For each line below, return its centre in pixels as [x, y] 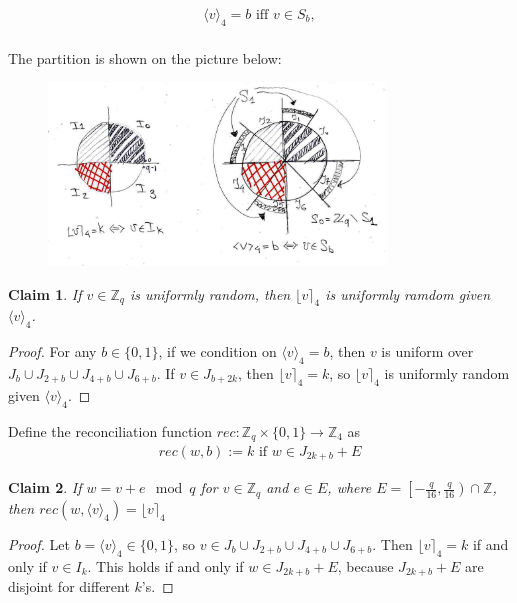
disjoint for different [69, 586]
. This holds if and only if [165, 565]
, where [349, 487]
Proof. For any [52, 351]
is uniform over [427, 351]
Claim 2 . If [45, 487]
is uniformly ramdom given [408, 293]
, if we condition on [217, 351]
